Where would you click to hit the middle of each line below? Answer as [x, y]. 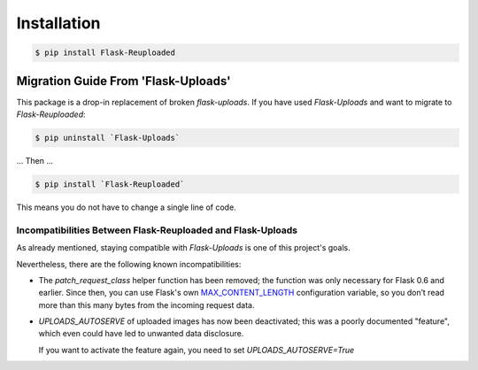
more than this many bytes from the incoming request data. [146, 304]
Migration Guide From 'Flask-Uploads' [123, 81]
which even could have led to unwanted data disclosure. [141, 334]
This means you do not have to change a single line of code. [126, 207]
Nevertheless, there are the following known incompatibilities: [129, 264]
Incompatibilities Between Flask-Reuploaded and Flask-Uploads [157, 230]
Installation [58, 23]
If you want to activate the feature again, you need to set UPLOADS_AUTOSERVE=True [197, 350]
